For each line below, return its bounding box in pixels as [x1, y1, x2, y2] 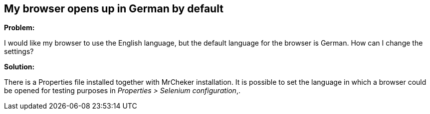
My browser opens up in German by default [4, 2, 223, 15]
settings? [4, 47, 34, 56]
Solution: [4, 62, 35, 71]
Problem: [4, 23, 35, 32]
